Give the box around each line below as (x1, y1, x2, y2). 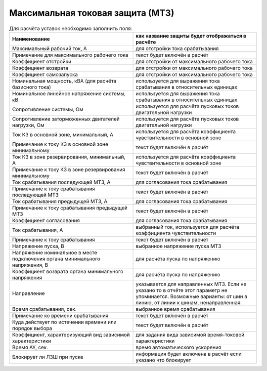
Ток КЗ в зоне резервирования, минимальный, (12, 153, 126, 160)
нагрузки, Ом (12, 122, 44, 128)
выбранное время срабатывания (135, 305, 216, 312)
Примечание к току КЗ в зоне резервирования (12, 166, 126, 173)
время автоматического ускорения (135, 344, 222, 351)
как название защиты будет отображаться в (135, 32, 247, 39)
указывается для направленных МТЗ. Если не (135, 281, 247, 288)
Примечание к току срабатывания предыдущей (12, 204, 128, 211)
